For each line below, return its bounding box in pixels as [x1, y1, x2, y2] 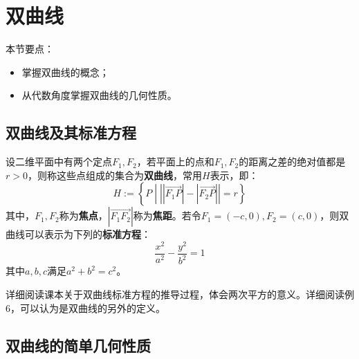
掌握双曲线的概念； [21, 64, 109, 79]
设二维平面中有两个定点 [6, 154, 112, 169]
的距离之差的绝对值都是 [239, 154, 346, 169]
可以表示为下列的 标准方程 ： [24, 227, 151, 241]
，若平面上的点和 [136, 154, 214, 169]
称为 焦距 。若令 [133, 208, 201, 223]
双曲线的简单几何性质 [6, 334, 151, 356]
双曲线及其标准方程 [6, 122, 136, 143]
